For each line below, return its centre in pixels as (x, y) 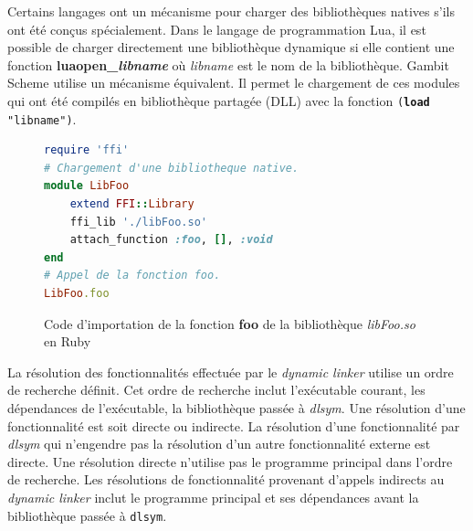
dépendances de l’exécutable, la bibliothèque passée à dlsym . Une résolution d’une (236, 408)
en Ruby (68, 341)
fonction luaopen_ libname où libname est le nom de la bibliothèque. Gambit (228, 64)
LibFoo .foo (77, 294)
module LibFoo (87, 186)
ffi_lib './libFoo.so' (138, 222)
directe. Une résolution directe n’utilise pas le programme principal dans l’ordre (230, 461)
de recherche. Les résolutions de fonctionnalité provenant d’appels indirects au (226, 479)
